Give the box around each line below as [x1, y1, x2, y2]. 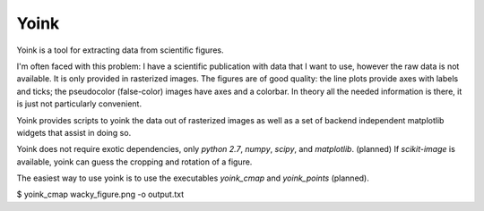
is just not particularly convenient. [16, 98, 143, 109]
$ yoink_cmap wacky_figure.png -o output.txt [16, 189, 185, 200]
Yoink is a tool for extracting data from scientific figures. [16, 45, 224, 55]
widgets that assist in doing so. [16, 127, 132, 138]
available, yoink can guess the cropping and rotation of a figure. [16, 156, 253, 167]
